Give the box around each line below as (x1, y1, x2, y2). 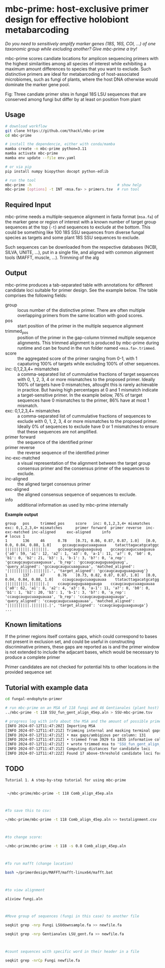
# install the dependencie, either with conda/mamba (5, 142, 115, 147)
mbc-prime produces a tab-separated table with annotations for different (5, 282, 153, 288)
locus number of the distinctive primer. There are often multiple (17, 307, 145, 313)
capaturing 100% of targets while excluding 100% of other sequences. (17, 360, 160, 366)
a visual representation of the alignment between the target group (17, 460, 151, 466)
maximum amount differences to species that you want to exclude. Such (5, 65, 151, 72)
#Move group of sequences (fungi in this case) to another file (5, 914, 139, 919)
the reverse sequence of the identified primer (17, 450, 110, 455)
